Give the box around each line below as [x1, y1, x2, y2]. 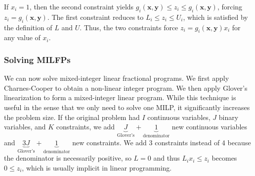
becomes [212, 153, 237, 163]
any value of [4, 32, 41, 43]
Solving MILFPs [4, 53, 71, 65]
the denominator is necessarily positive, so [4, 153, 131, 163]
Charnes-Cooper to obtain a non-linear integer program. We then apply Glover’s [4, 82, 248, 93]
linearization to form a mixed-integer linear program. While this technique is [4, 92, 236, 103]
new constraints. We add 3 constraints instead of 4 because [72, 137, 251, 147]
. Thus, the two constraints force [80, 22, 178, 32]
